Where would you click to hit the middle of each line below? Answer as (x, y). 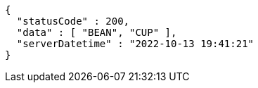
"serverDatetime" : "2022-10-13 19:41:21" (135, 44)
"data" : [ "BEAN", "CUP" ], (97, 32)
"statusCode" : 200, (73, 21)
